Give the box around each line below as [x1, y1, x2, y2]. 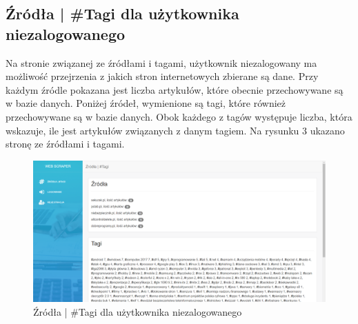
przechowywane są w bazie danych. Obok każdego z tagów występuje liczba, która [6, 109, 352, 123]
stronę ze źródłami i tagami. [6, 136, 125, 151]
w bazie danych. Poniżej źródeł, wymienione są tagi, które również [6, 96, 286, 110]
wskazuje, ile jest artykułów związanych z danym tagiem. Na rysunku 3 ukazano [6, 123, 345, 137]
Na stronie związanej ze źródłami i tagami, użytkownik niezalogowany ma [6, 55, 317, 70]
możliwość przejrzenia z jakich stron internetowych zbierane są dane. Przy [6, 69, 319, 83]
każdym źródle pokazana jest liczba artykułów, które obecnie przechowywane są [6, 82, 344, 97]
